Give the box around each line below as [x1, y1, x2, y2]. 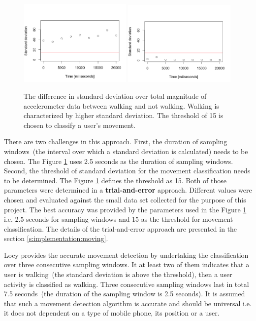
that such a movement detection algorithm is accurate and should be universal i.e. [4, 298, 252, 308]
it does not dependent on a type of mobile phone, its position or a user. [4, 308, 220, 318]
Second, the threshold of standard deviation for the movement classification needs [4, 165, 251, 176]
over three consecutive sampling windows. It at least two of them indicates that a [4, 259, 250, 270]
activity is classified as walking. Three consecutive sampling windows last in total [4, 279, 249, 289]
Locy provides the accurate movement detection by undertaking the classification [4, 249, 249, 260]
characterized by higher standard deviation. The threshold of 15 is [24, 110, 224, 120]
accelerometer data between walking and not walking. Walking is [24, 100, 219, 111]
